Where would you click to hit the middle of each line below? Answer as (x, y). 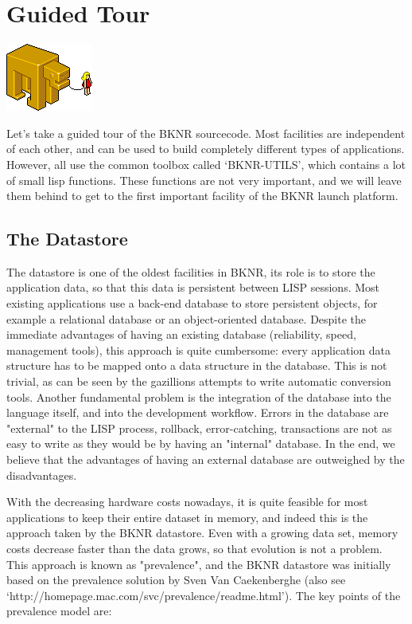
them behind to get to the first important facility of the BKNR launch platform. (202, 196)
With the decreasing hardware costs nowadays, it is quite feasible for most (187, 502)
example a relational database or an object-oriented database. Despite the (187, 318)
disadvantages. (42, 475)
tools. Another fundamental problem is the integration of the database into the (199, 396)
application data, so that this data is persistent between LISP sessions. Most (193, 287)
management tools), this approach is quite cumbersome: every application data (199, 349)
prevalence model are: (59, 611)
